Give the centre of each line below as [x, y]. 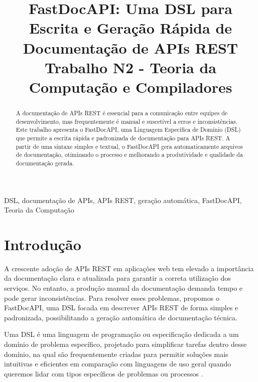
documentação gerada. [45, 163]
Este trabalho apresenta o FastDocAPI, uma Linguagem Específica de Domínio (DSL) [128, 130]
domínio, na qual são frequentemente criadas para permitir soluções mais [116, 354]
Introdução [43, 244]
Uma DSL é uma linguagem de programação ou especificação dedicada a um [121, 334]
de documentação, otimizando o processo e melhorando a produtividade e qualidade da [129, 155]
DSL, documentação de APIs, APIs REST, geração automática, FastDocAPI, [123, 200]
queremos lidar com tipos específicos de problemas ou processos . [104, 373]
